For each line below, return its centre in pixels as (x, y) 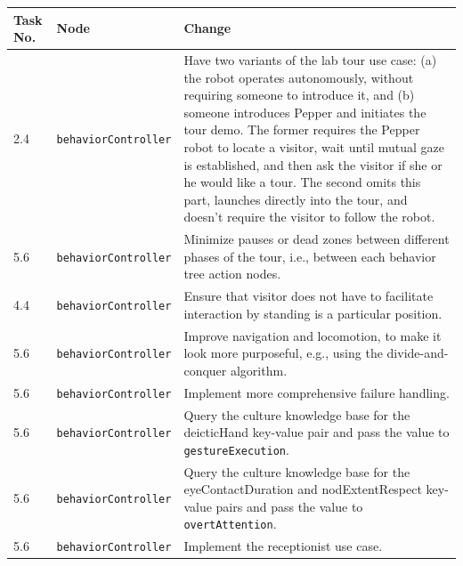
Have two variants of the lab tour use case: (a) (310, 59)
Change (207, 28)
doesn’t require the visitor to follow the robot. (309, 217)
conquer (205, 370)
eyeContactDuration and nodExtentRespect (303, 489)
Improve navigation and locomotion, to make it (313, 335)
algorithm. (259, 370)
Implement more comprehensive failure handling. (317, 392)
